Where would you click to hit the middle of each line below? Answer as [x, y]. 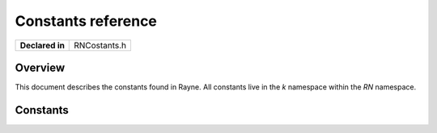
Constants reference [86, 21]
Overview [40, 67]
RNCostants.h [100, 45]
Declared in [42, 45]
